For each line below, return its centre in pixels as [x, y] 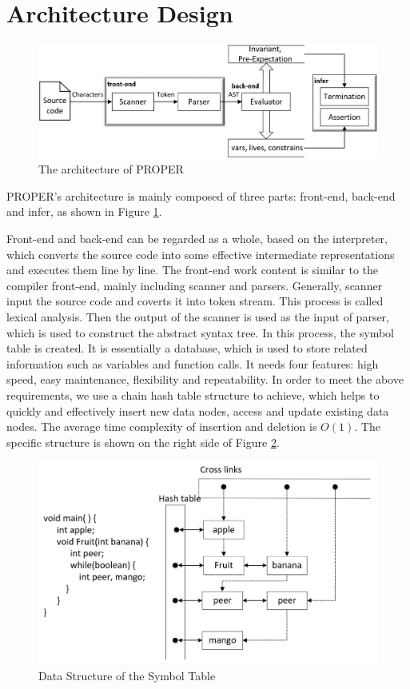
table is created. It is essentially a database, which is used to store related [187, 348]
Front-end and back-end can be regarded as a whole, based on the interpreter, [197, 239]
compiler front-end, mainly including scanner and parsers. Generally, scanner [195, 285]
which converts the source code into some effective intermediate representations [201, 254]
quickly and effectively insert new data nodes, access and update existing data [198, 410]
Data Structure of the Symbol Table [127, 675]
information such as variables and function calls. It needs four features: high [193, 363]
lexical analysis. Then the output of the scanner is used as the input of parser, [198, 317]
